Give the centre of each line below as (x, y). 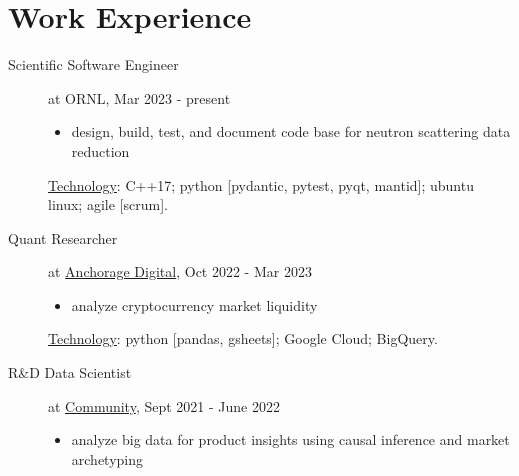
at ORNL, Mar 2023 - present (139, 97)
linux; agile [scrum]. (108, 204)
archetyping (107, 458)
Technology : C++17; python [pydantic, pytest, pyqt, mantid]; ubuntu (261, 184)
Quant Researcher (63, 237)
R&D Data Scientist (70, 372)
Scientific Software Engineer (93, 64)
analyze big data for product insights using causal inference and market (290, 439)
